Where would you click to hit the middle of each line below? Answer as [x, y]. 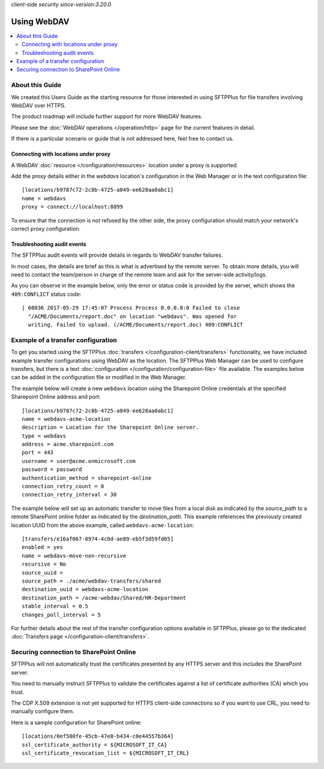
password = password [52, 470]
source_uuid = [42, 572]
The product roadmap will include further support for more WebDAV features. [107, 117]
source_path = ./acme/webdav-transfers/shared [91, 581]
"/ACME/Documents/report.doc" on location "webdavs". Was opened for [132, 316]
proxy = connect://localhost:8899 [72, 207]
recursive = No [44, 564]
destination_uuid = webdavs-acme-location [85, 590]
